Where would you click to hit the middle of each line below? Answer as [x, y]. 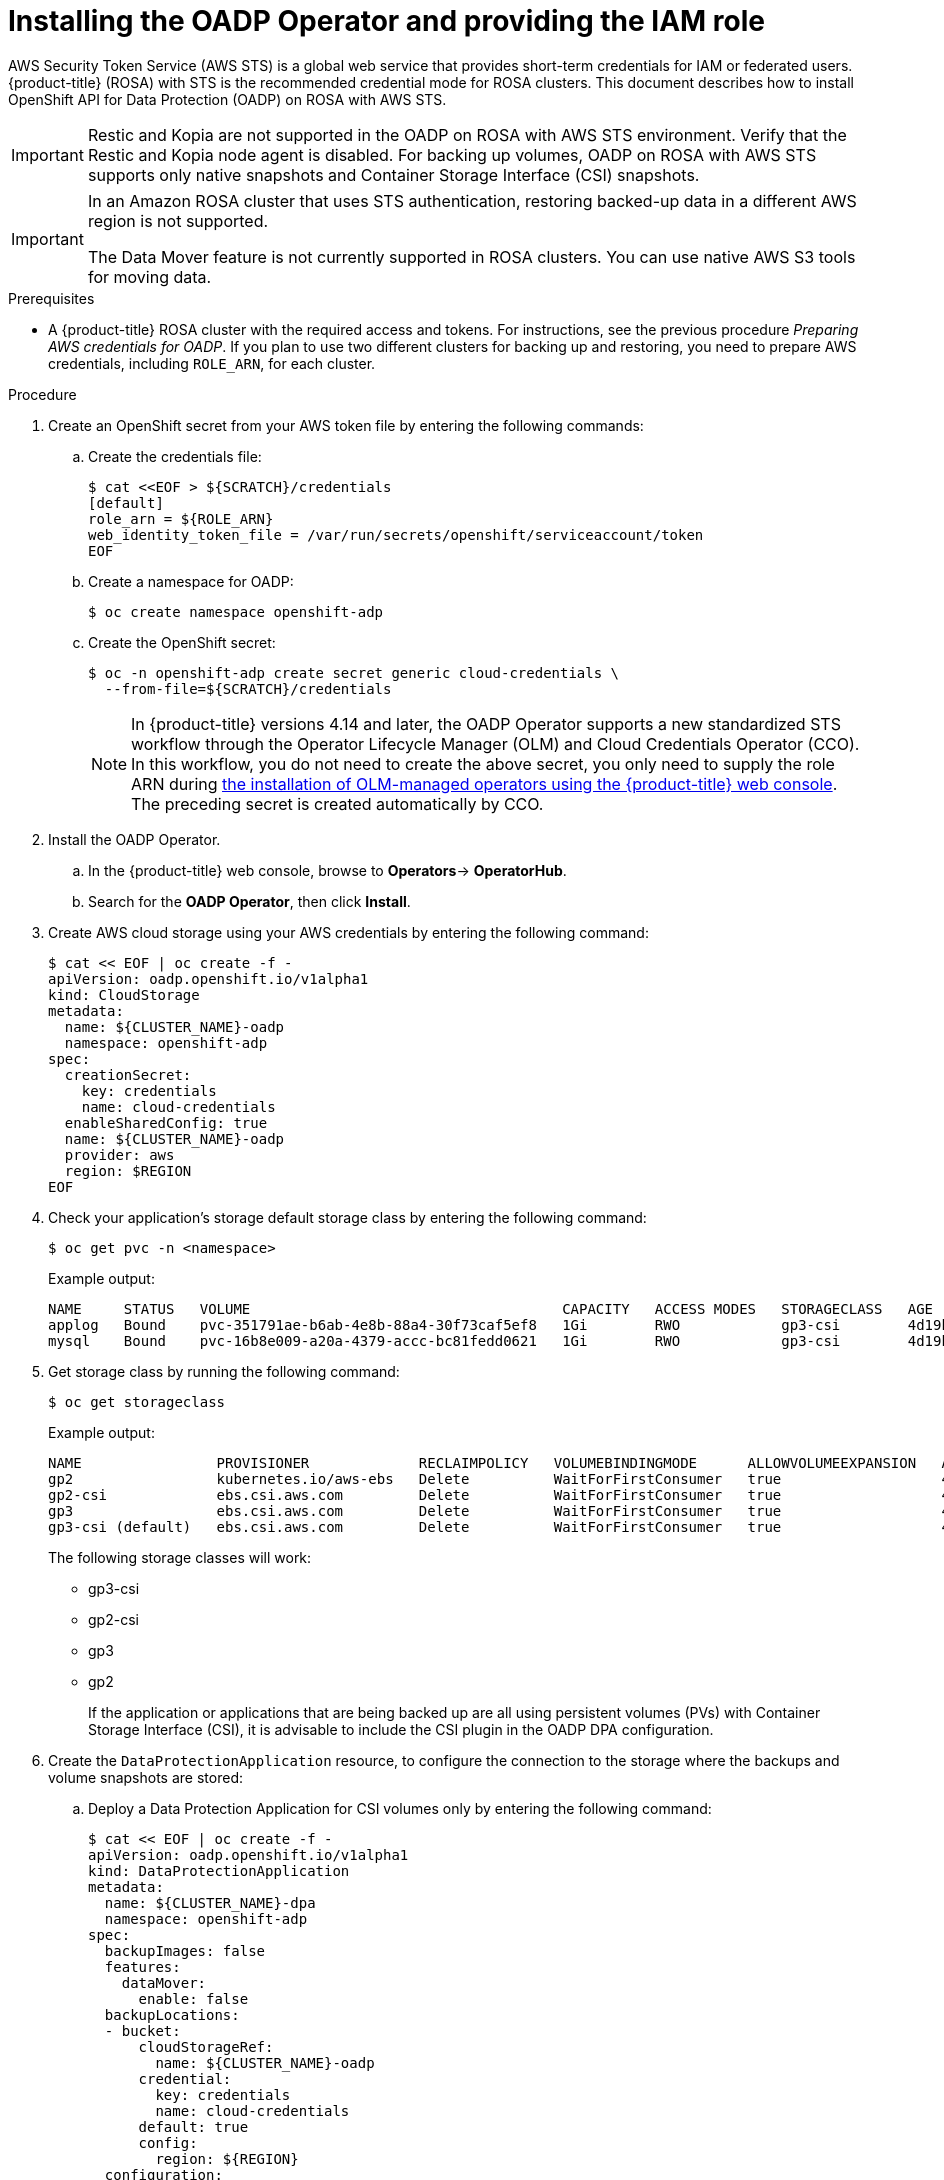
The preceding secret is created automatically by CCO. [337, 803]
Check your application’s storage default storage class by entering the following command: [347, 1217]
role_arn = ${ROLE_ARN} [181, 518]
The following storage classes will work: [180, 1557]
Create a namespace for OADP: [191, 581]
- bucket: [142, 2030]
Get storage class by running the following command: [224, 1371]
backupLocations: [172, 2014]
